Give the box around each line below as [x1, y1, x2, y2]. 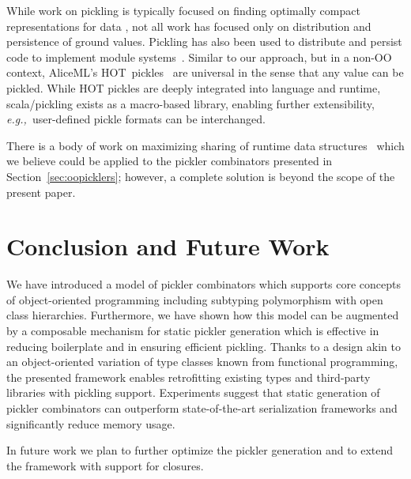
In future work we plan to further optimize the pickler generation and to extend [6, 442, 394, 458]
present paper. [6, 183, 76, 200]
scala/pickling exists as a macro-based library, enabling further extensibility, [6, 95, 375, 111]
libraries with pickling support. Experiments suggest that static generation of [6, 384, 380, 401]
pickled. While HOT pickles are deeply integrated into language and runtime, [6, 79, 381, 96]
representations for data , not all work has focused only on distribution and [6, 17, 371, 34]
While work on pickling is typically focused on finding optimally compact [6, 2, 360, 18]
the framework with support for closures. [6, 457, 204, 473]
